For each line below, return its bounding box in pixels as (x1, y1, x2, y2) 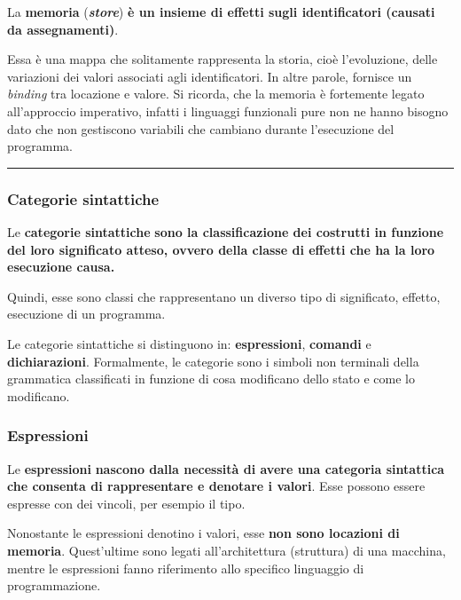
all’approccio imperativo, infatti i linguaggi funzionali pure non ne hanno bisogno (7, 101, 449, 120)
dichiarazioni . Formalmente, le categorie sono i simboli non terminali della (7, 351, 419, 370)
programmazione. (7, 576, 101, 595)
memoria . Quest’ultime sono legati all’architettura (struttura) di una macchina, (7, 541, 446, 559)
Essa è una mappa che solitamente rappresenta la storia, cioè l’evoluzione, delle (7, 50, 438, 68)
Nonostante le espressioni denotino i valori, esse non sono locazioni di (7, 524, 400, 542)
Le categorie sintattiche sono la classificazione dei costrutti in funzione (7, 222, 444, 241)
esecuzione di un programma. (7, 304, 166, 323)
